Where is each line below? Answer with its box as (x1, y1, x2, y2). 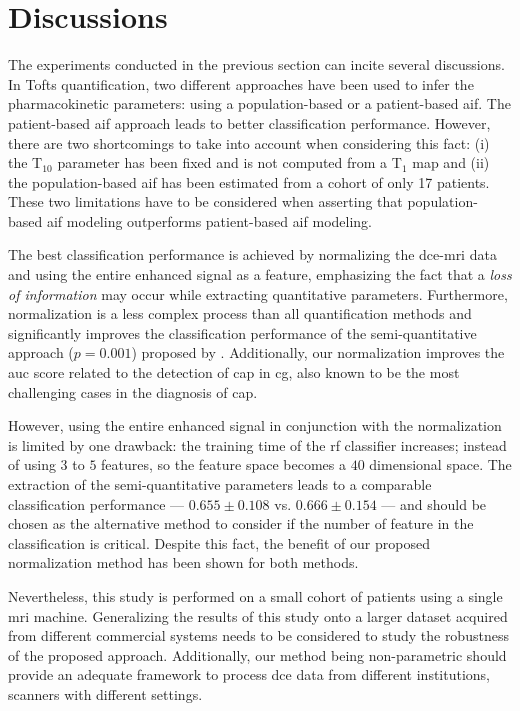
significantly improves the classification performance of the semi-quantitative (8, 322, 477, 343)
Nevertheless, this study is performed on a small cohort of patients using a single (8, 585, 503, 606)
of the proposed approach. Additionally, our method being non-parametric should (8, 644, 507, 665)
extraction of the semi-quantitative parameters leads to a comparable (8, 474, 432, 494)
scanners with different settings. (8, 683, 203, 704)
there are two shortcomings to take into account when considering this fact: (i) (8, 132, 490, 153)
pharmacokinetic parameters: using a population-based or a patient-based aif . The (8, 93, 511, 114)
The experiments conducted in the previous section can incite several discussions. (8, 54, 505, 75)
